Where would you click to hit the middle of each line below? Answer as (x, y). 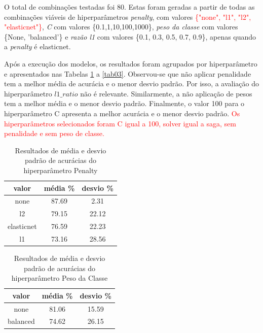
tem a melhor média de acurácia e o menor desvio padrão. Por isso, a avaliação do (132, 84)
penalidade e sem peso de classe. (54, 133)
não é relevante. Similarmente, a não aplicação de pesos (166, 93)
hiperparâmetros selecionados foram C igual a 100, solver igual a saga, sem (120, 123)
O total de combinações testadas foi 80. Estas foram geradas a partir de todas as (129, 7)
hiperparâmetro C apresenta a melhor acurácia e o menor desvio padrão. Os (122, 113)
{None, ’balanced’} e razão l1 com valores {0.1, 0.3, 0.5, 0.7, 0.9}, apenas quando (130, 36)
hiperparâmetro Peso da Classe (60, 278)
